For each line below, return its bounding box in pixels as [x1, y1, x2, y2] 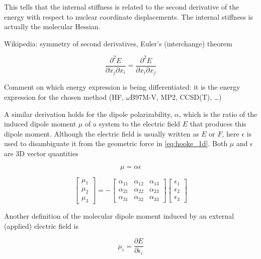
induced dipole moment [4, 118, 76, 129]
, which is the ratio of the [179, 108, 257, 119]
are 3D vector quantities [4, 148, 78, 158]
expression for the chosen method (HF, [4, 91, 124, 102]
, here [222, 128, 239, 139]
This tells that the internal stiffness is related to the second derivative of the [4, 2, 239, 12]
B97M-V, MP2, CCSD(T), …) [130, 91, 222, 102]
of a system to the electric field [84, 118, 181, 129]
